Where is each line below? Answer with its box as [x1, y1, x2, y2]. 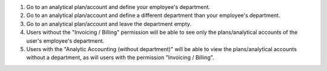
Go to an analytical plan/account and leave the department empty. [26, 20, 192, 27]
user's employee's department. [26, 37, 105, 45]
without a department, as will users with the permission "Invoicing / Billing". [26, 54, 214, 61]
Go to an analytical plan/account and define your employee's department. [26, 4, 211, 10]
